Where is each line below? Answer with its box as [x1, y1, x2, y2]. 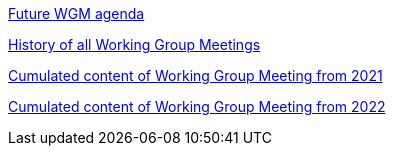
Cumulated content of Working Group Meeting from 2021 [8, 67, 383, 84]
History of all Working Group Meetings [8, 36, 261, 53]
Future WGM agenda [8, 5, 145, 22]
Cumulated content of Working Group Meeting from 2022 [8, 98, 386, 115]
